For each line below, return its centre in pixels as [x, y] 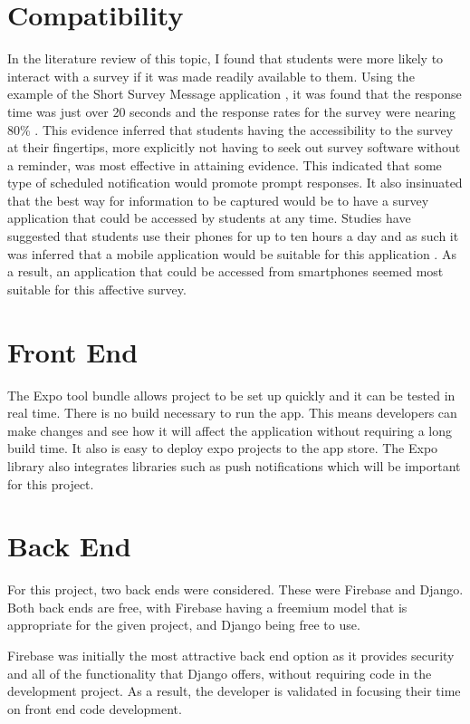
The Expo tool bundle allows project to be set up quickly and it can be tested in [231, 395]
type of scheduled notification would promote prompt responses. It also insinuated [235, 183]
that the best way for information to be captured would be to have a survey [218, 200]
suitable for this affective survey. [97, 289]
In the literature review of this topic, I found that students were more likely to [225, 58]
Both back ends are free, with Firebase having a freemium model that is [207, 607]
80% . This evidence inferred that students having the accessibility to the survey [230, 129]
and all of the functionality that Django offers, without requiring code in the [220, 673]
